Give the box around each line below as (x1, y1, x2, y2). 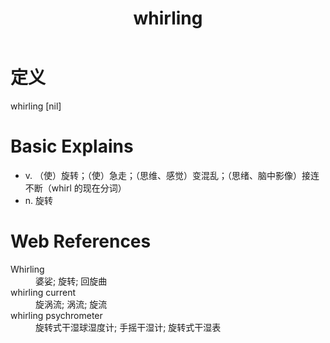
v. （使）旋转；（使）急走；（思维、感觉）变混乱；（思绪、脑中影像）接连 (24, 169, 320, 181)
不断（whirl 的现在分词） (24, 182, 127, 194)
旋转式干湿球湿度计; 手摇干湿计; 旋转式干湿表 (35, 321, 222, 333)
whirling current (10, 286, 77, 298)
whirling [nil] (10, 100, 62, 112)
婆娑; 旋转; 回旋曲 (35, 275, 108, 287)
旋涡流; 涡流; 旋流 (35, 298, 108, 310)
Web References (10, 230, 152, 253)
